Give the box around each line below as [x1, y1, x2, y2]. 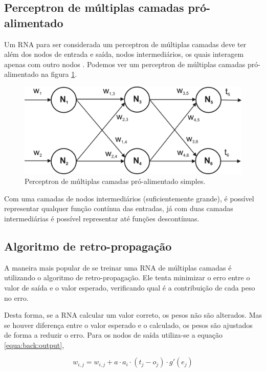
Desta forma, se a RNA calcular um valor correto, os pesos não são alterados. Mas [4, 309, 262, 320]
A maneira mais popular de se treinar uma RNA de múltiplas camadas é [4, 262, 232, 273]
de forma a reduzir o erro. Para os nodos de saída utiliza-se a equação [4, 329, 223, 340]
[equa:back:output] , [4, 339, 64, 350]
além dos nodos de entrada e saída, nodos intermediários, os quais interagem [4, 49, 244, 59]
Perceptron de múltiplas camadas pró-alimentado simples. [25, 176, 206, 187]
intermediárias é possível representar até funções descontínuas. [4, 213, 199, 223]
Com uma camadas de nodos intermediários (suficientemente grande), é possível [4, 193, 254, 203]
